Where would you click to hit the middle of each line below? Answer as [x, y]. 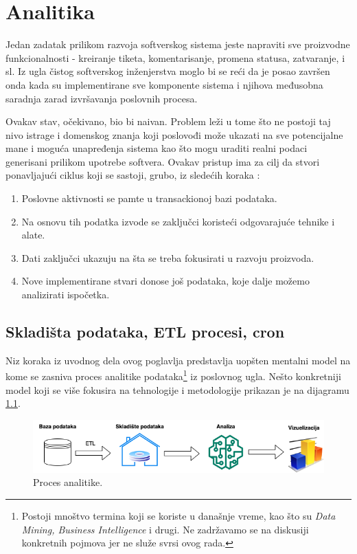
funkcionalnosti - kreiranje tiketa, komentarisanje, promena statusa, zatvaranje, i [175, 57]
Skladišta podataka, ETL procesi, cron [145, 332]
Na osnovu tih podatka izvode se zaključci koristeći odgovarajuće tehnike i [178, 221]
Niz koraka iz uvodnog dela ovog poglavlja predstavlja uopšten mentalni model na [178, 360]
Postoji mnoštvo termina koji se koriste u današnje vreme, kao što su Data [178, 515]
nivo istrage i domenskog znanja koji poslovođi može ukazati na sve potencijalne [174, 134]
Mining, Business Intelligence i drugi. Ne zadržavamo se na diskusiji [165, 529]
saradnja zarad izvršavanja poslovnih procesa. [102, 98]
